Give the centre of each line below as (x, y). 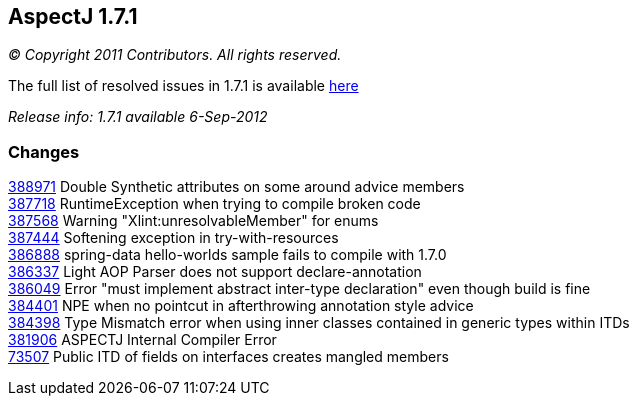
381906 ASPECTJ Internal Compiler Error (142, 340)
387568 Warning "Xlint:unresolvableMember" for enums (193, 221)
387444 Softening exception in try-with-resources (173, 238)
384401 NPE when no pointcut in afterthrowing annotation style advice (241, 306)
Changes (44, 151)
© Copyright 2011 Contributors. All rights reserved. (175, 55)
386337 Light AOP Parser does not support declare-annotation (215, 272)
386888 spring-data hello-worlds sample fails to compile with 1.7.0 (227, 255)
